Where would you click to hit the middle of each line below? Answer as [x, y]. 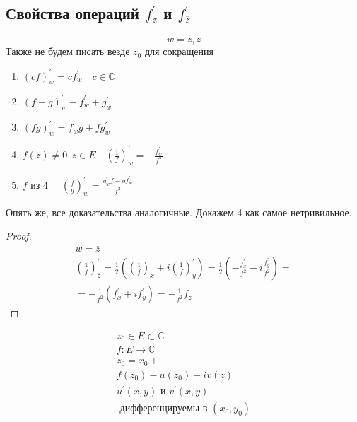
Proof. [19, 236]
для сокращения [179, 51]
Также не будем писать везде [68, 51]
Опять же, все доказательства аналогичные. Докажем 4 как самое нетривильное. [179, 212]
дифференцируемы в [164, 409]
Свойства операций [72, 13]
